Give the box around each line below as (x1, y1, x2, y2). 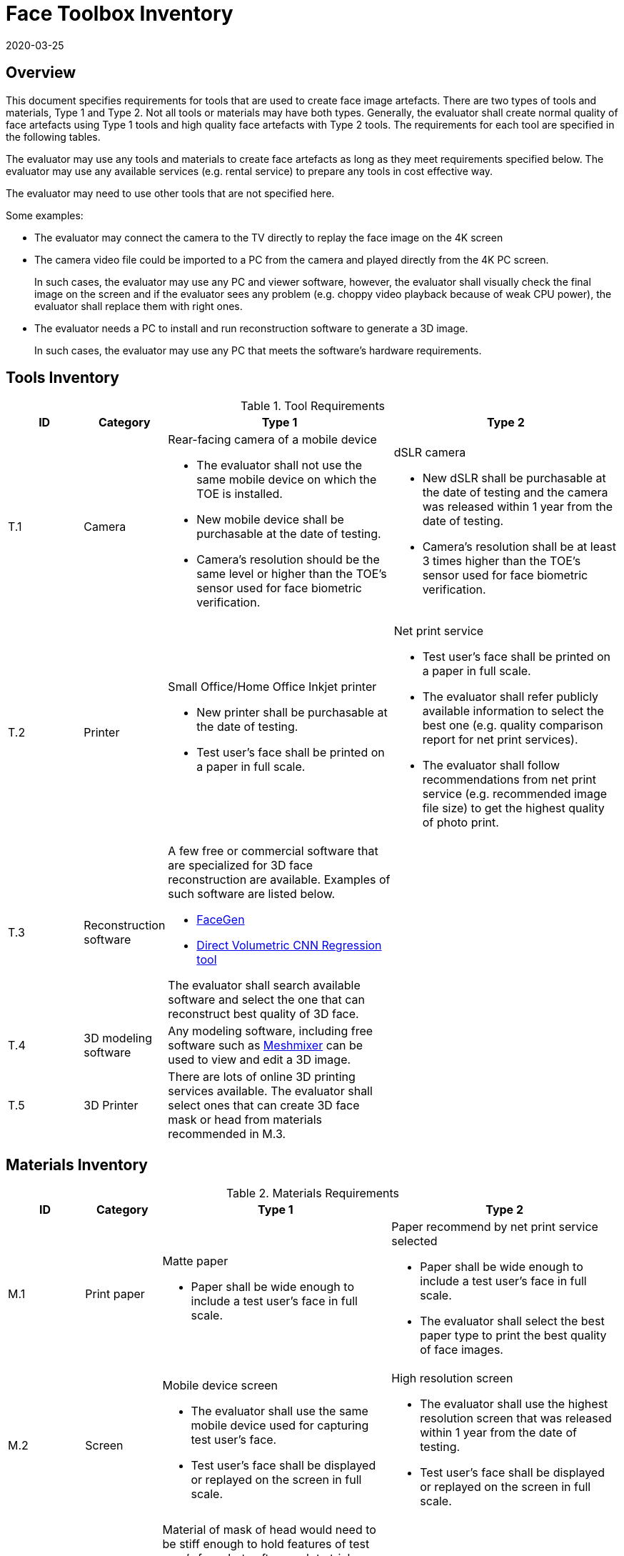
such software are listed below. (168, 887, 336, 902)
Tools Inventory (6, 369, 119, 387)
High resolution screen (391, 1371, 513, 1386)
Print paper (85, 1287, 145, 1302)
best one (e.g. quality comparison (422, 718, 603, 733)
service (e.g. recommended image (422, 787, 608, 802)
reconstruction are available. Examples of (168, 872, 391, 887)
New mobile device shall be (196, 512, 344, 527)
